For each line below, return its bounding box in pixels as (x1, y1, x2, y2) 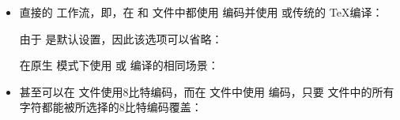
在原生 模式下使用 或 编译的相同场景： (19, 57, 219, 73)
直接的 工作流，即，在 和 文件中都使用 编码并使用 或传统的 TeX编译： (19, 4, 383, 20)
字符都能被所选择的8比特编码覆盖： (19, 99, 202, 115)
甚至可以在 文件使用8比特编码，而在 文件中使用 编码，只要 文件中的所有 (19, 83, 394, 99)
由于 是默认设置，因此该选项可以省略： (19, 30, 223, 47)
